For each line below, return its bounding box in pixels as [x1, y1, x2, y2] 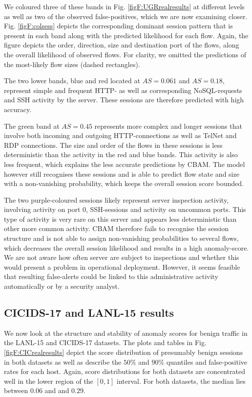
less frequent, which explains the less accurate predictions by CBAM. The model [4, 159, 245, 169]
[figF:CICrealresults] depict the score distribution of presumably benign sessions [4, 347, 243, 357]
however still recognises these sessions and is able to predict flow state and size [4, 168, 239, 179]
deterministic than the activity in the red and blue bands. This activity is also [4, 149, 238, 160]
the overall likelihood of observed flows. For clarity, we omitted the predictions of [4, 49, 247, 59]
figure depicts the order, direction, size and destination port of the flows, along [4, 40, 239, 50]
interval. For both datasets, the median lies [117, 375, 246, 386]
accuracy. [4, 104, 32, 114]
